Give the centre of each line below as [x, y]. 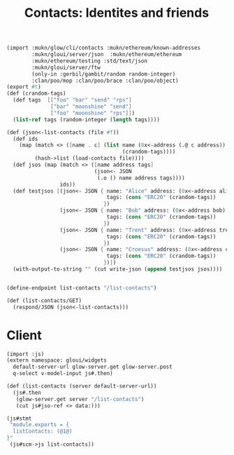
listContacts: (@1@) [43, 432]
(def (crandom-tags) [37, 94]
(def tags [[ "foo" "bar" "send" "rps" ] [72, 100]
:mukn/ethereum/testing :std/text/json [90, 61]
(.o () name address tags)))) [141, 178]
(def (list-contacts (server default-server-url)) [82, 386]
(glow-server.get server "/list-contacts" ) [80, 399]
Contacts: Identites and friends [117, 13]
